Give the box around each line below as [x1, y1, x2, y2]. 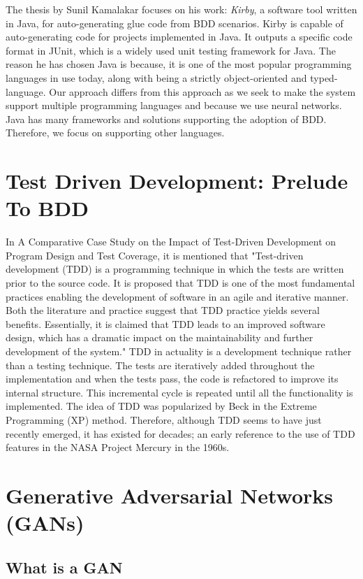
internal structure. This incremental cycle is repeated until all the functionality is [6, 385, 353, 399]
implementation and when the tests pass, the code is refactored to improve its [6, 371, 339, 386]
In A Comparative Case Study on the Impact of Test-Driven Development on [6, 234, 336, 249]
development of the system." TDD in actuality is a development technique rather [6, 344, 352, 358]
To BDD [6, 194, 89, 222]
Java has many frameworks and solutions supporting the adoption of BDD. [6, 111, 327, 126]
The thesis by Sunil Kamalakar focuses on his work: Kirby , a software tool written [6, 2, 357, 16]
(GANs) [6, 508, 84, 537]
